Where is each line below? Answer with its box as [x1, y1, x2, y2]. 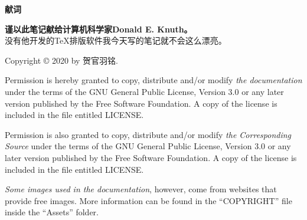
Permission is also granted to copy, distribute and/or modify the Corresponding [5, 128, 292, 140]
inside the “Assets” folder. [5, 206, 99, 218]
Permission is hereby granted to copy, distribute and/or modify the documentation [5, 74, 302, 86]
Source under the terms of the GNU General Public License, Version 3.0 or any [5, 140, 291, 152]
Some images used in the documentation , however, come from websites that [5, 183, 277, 195]
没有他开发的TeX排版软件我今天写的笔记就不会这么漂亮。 [5, 34, 227, 47]
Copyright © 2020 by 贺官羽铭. [5, 54, 118, 66]
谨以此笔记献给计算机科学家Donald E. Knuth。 [5, 22, 192, 35]
